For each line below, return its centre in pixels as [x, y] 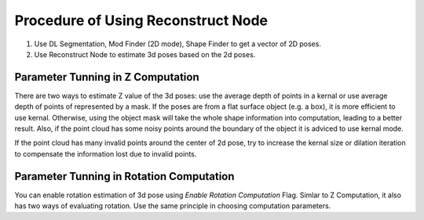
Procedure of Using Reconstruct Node [141, 20]
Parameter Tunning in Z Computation [107, 77]
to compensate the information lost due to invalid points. [106, 153]
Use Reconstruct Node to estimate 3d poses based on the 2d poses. [145, 54]
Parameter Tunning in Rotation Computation [124, 176]
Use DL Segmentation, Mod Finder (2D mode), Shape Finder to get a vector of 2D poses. [178, 44]
